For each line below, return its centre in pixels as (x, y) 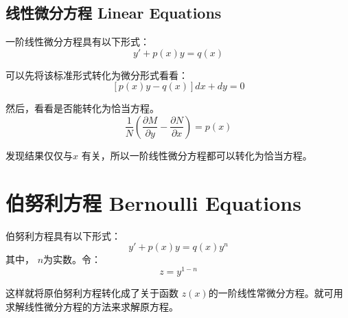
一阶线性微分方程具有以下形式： (78, 42)
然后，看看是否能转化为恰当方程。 (82, 108)
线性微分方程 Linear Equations (114, 13)
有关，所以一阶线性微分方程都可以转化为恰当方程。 (197, 155)
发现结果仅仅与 (39, 155)
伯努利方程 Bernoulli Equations (153, 202)
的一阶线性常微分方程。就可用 (276, 292)
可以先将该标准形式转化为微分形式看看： (97, 75)
